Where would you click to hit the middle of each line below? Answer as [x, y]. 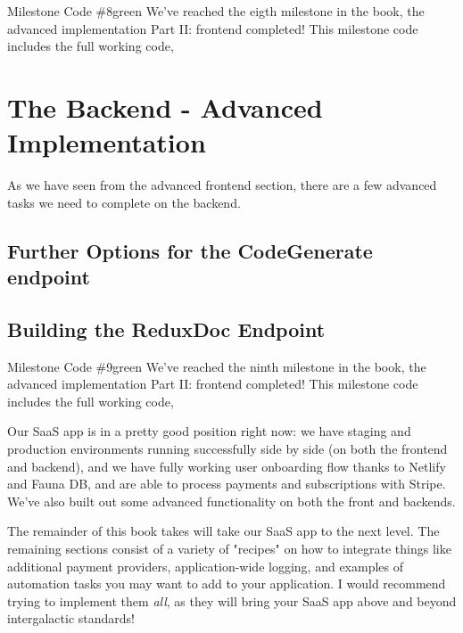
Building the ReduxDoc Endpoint [166, 329]
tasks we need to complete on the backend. [124, 202]
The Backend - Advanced [165, 107]
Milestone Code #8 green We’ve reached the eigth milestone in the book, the [216, 11]
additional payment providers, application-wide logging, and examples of [206, 566]
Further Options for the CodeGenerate [190, 250]
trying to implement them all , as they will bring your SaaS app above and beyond [232, 600]
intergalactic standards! [71, 618]
